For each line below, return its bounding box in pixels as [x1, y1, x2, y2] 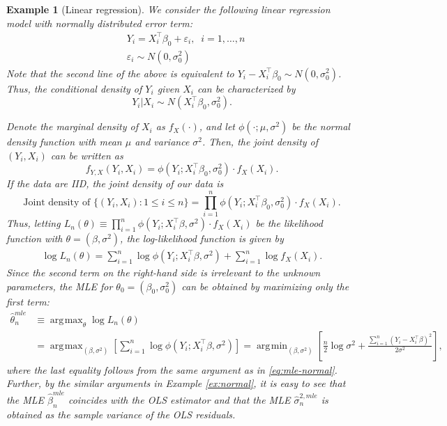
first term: [6, 294, 50, 308]
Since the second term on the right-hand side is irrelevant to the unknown [6, 265, 321, 280]
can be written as [50, 148, 123, 162]
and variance [135, 134, 190, 149]
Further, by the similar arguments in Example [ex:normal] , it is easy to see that [6, 376, 346, 390]
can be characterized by [197, 81, 296, 95]
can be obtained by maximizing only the [181, 278, 349, 293]
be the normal [291, 119, 350, 134]
